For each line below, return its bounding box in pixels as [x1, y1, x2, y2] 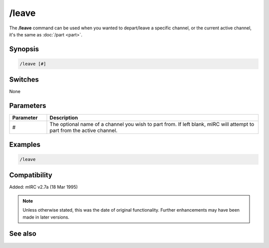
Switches [9, 75, 39, 84]
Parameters [9, 102, 46, 110]
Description [49, 115, 78, 122]
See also [9, 230, 37, 238]
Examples [9, 140, 41, 149]
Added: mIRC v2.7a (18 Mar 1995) [9, 184, 78, 190]
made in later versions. [22, 214, 70, 220]
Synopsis [9, 45, 39, 53]
